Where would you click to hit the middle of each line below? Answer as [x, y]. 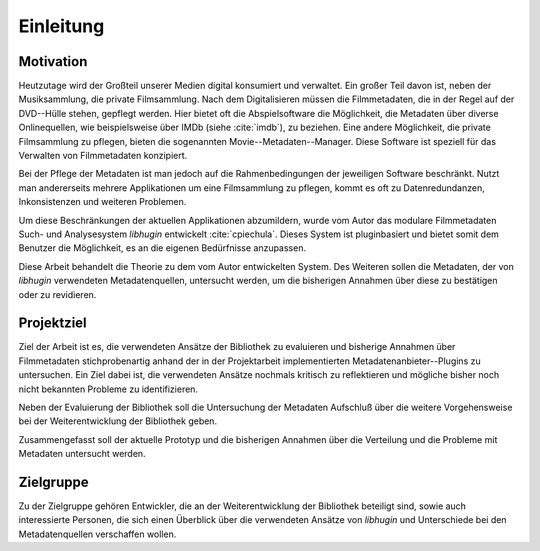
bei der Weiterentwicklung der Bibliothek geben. [118, 421]
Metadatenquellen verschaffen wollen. [97, 534]
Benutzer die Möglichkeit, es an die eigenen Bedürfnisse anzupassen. [162, 248]
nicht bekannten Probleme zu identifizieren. [108, 389]
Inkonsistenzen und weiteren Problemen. [102, 202]
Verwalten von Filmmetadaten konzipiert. [103, 156]
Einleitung [61, 26]
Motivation [53, 61]
